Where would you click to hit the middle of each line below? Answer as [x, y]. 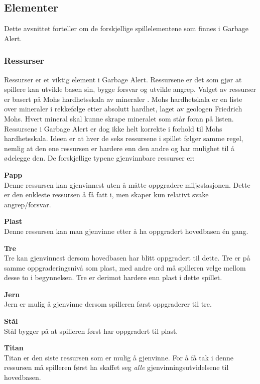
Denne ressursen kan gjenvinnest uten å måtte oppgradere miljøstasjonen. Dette [127, 184]
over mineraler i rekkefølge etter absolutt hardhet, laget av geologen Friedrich [123, 109]
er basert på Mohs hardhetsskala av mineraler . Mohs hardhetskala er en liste [123, 99]
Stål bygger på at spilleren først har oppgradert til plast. [91, 331]
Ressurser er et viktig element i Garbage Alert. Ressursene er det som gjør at [123, 79]
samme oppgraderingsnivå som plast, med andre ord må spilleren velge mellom [125, 267]
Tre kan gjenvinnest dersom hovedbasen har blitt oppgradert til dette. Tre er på [127, 258]
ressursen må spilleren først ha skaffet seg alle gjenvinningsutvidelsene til [116, 367]
